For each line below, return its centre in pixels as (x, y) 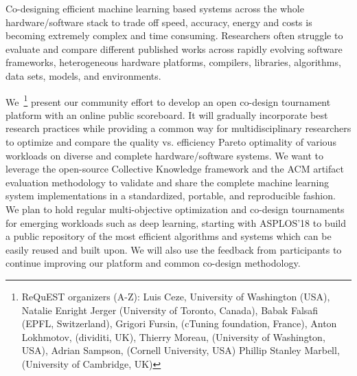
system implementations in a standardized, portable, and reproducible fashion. (171, 196)
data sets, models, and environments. (83, 75)
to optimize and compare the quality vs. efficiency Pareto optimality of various (171, 142)
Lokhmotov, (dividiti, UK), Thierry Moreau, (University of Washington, (173, 336)
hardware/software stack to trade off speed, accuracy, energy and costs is (159, 22)
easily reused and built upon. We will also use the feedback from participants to (174, 249)
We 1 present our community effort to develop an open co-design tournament (168, 100)
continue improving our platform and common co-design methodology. (153, 263)
